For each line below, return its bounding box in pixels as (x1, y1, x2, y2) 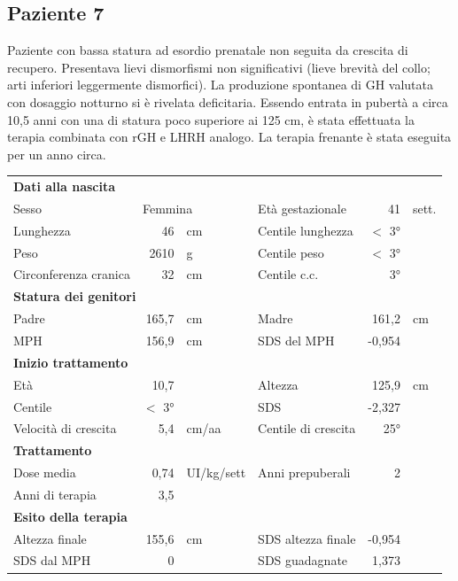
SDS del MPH (258, 331, 335, 350)
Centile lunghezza (258, 221, 353, 239)
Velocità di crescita (13, 419, 117, 438)
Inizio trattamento (13, 352, 128, 371)
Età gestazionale (258, 198, 346, 217)
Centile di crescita (258, 419, 356, 438)
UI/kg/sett (186, 463, 246, 482)
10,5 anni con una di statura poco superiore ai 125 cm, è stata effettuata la (7, 110, 415, 128)
